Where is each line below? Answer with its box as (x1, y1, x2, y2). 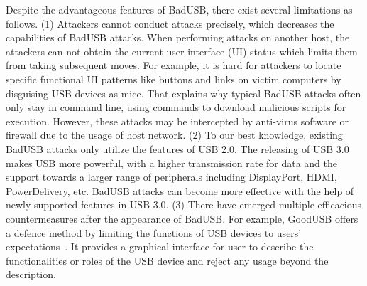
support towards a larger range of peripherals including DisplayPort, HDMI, (6, 169, 337, 184)
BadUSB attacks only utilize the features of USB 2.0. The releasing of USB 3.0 (6, 141, 349, 156)
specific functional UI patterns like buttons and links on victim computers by (6, 71, 341, 86)
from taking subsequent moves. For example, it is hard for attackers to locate (6, 58, 341, 73)
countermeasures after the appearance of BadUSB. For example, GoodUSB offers (6, 211, 358, 226)
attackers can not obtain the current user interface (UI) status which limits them (6, 43, 358, 58)
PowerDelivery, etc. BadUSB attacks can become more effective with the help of (6, 183, 354, 198)
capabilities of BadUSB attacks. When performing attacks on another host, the (6, 30, 350, 45)
